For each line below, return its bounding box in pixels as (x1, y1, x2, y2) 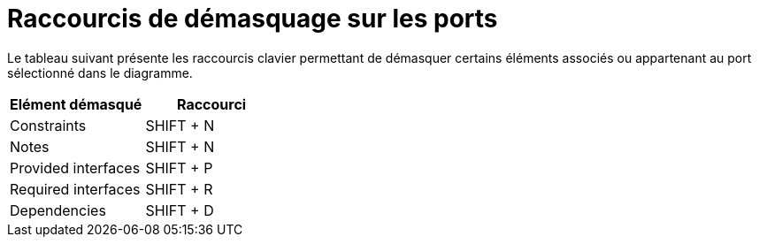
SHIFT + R (145, 179, 213, 198)
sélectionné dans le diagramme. (7, 65, 193, 80)
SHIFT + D (145, 201, 214, 219)
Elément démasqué (10, 95, 142, 113)
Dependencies (10, 201, 106, 219)
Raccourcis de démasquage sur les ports (7, 4, 498, 34)
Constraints (10, 116, 87, 134)
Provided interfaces (10, 158, 141, 177)
